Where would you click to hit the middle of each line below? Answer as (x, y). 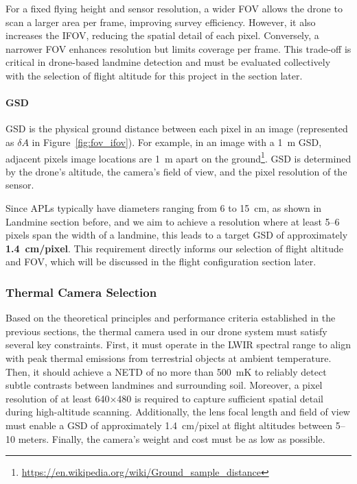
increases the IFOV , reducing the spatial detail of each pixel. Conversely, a (162, 35)
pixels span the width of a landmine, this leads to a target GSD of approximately (177, 235)
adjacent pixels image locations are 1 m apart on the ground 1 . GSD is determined (178, 157)
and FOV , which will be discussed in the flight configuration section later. (161, 262)
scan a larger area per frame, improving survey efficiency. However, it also (161, 22)
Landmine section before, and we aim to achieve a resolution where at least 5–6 (173, 221)
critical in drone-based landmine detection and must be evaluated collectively (168, 62)
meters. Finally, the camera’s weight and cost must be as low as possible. (172, 438)
